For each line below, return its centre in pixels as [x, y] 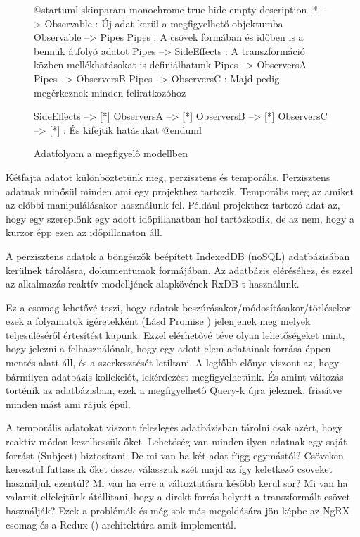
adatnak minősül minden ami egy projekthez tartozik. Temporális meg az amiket [180, 191]
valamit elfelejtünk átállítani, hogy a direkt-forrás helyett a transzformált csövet [178, 496]
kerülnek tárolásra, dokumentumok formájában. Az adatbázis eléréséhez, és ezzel [179, 270]
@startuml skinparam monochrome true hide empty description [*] [177, 9]
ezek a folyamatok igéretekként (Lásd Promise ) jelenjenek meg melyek [158, 321]
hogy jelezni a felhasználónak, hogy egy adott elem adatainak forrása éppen [168, 348]
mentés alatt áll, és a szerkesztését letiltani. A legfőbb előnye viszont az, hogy [173, 363]
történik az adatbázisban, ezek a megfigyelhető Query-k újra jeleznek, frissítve [174, 390]
